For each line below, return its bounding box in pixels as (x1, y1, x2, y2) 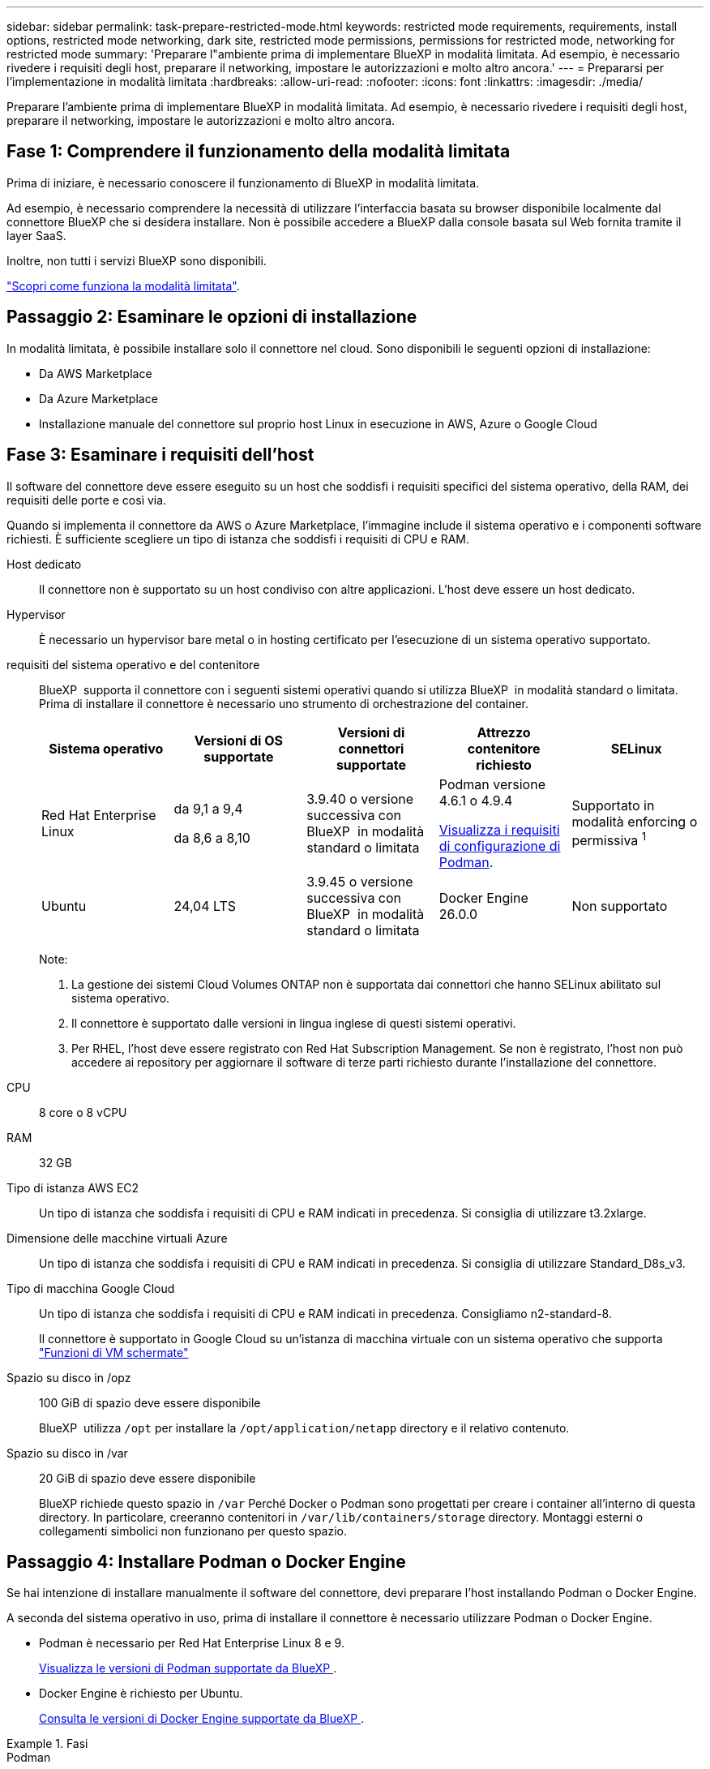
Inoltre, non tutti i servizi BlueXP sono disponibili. (6, 253, 267, 268)
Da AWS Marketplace (39, 366, 152, 380)
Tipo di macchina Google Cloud (6, 1281, 175, 1295)
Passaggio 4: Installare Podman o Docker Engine (6, 1551, 406, 1572)
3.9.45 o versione (306, 873, 413, 890)
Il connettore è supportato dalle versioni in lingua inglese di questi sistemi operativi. (71, 1015, 516, 1030)
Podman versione (438, 775, 545, 792)
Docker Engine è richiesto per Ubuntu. (39, 1686, 243, 1701)
